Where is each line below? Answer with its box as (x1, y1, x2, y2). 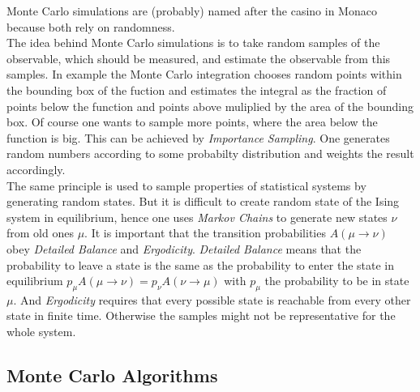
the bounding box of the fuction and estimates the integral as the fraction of (6, 81, 387, 98)
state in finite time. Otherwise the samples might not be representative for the (6, 307, 396, 324)
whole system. (6, 323, 76, 340)
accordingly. (6, 160, 66, 177)
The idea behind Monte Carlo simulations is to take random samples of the (6, 34, 380, 51)
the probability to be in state (264, 272, 409, 289)
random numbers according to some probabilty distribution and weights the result (6, 145, 414, 162)
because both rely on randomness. (6, 18, 175, 35)
